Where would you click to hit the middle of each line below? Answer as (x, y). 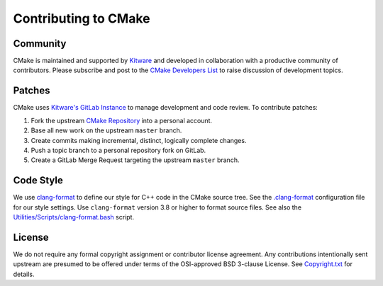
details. (24, 274)
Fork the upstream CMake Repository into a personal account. (122, 120)
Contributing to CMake (82, 18)
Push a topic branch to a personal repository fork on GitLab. (118, 150)
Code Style (38, 181)
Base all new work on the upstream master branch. (106, 130)
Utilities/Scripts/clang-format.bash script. (74, 217)
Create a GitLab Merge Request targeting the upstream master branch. (135, 160)
